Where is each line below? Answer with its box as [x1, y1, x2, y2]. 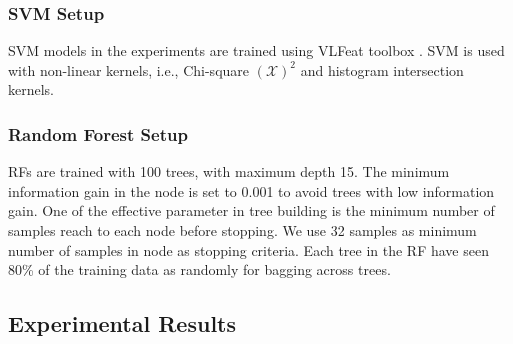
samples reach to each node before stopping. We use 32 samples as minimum [8, 220, 477, 240]
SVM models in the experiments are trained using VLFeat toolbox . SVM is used [8, 40, 505, 61]
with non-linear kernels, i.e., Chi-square [8, 59, 250, 80]
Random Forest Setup [8, 121, 188, 146]
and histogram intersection [300, 59, 464, 80]
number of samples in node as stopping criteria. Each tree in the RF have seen [8, 239, 489, 260]
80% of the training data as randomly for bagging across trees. [8, 259, 391, 280]
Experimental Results [8, 308, 236, 339]
